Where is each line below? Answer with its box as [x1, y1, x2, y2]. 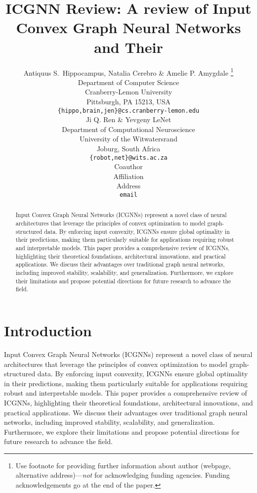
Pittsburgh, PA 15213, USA [86, 96, 171, 106]
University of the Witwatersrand [79, 134, 178, 144]
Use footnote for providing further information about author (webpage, [15, 460, 231, 470]
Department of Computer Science [78, 77, 179, 87]
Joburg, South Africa [96, 143, 161, 153]
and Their [94, 37, 163, 57]
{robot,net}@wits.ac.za [89, 154, 168, 161]
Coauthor [114, 161, 143, 172]
